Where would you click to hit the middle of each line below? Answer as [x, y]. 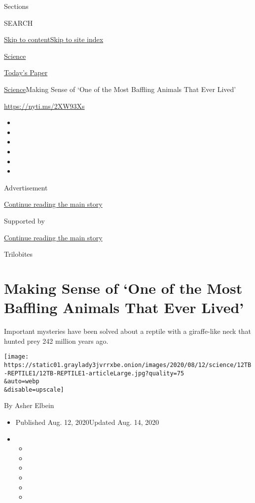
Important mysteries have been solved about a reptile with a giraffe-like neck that [127, 331]
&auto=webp [22, 382]
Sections [16, 6]
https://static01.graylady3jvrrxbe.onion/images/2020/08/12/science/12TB [128, 365]
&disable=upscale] [34, 389]
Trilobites [18, 254]
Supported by [24, 220]
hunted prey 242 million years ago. [56, 341]
